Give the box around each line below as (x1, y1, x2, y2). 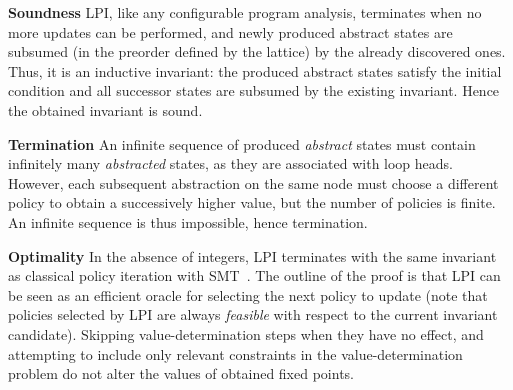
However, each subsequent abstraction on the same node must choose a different (8, 172, 499, 193)
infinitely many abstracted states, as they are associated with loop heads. (8, 153, 454, 174)
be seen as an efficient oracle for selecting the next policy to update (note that (8, 284, 488, 305)
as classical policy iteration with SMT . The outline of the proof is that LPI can (8, 265, 501, 286)
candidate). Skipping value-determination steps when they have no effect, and (8, 323, 484, 344)
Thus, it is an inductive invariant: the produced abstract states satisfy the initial (8, 60, 502, 81)
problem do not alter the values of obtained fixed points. (8, 363, 354, 384)
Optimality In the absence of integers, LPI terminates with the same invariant (8, 245, 497, 266)
